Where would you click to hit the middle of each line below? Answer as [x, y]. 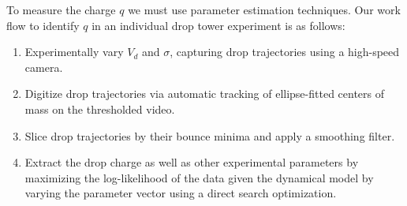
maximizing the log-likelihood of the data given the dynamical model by [199, 177]
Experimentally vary [74, 52]
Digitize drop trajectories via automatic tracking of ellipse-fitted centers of [205, 94]
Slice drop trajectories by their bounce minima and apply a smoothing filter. [210, 135]
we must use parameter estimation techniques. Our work [264, 9]
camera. [44, 67]
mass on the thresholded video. [100, 109]
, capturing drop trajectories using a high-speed [285, 52]
